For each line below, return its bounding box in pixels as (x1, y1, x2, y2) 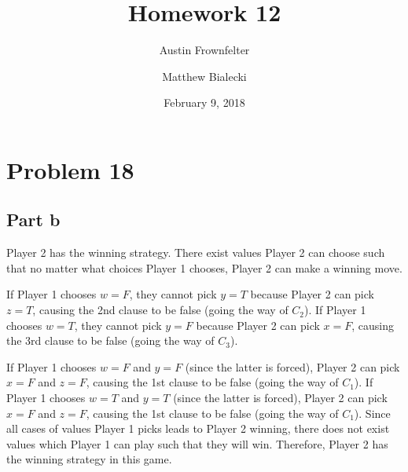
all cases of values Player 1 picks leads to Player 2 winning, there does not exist (6, 420, 390, 437)
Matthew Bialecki (162, 68, 247, 84)
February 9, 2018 (164, 94, 245, 111)
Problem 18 (6, 153, 134, 185)
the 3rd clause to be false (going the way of (6, 332, 215, 349)
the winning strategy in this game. (6, 451, 172, 467)
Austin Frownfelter (159, 42, 250, 58)
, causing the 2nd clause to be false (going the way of (32, 302, 289, 318)
